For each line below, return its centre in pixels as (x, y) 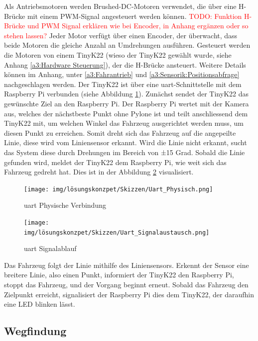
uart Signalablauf (50, 248)
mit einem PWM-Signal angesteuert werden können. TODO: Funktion (134, 16)
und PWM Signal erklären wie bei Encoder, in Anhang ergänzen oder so (138, 26)
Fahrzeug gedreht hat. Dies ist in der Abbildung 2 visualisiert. (99, 172)
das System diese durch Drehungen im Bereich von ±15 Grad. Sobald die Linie (125, 152)
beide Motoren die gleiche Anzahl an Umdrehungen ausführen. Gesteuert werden (127, 45)
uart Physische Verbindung (65, 205)
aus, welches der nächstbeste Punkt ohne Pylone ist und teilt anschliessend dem (126, 113)
